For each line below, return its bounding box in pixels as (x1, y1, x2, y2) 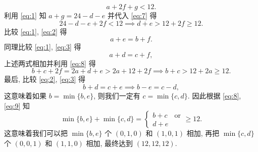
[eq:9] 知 (4, 100, 30, 111)
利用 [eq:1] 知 (4, 10, 46, 20)
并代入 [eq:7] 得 (107, 10, 157, 20)
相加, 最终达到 (86, 137, 133, 148)
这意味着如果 (4, 90, 46, 100)
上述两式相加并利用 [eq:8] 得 (4, 58, 96, 68)
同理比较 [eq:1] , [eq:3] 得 (4, 41, 81, 52)
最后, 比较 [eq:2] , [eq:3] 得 (4, 74, 86, 84)
